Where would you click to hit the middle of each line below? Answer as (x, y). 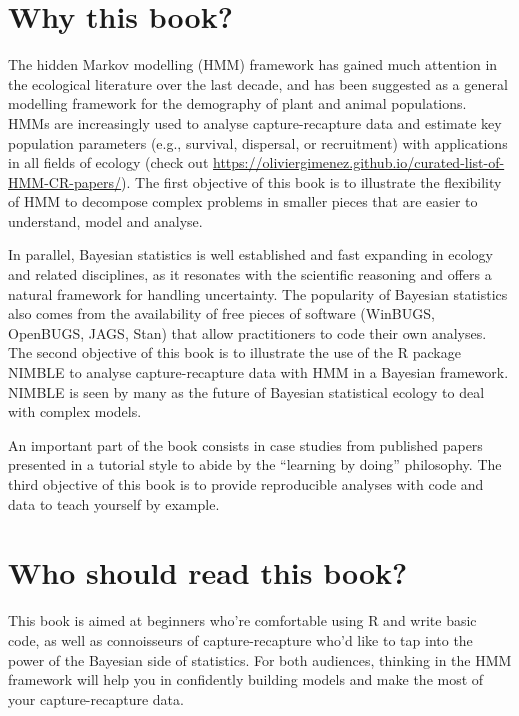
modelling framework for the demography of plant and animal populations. (237, 103)
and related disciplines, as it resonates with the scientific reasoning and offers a (250, 274)
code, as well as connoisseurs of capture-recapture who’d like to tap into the (240, 639)
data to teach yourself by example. (114, 503)
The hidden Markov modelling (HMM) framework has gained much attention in (253, 64)
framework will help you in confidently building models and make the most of (246, 679)
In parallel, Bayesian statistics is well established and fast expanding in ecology (250, 254)
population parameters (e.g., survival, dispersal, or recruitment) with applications (258, 142)
